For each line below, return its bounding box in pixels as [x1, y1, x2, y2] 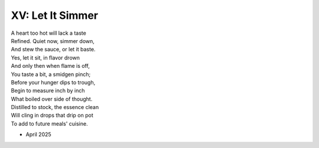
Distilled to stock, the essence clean [11, 104, 99, 111]
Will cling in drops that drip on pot [11, 112, 94, 119]
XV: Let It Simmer [11, 9, 99, 22]
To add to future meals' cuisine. [11, 120, 88, 127]
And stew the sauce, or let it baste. [11, 46, 96, 53]
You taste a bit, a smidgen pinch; [11, 71, 91, 78]
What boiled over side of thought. [11, 95, 93, 103]
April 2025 [25, 131, 51, 138]
